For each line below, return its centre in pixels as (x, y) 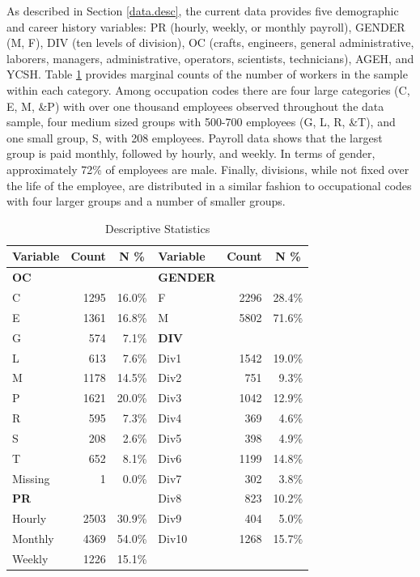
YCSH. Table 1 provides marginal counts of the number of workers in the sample (207, 74)
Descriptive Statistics (157, 228)
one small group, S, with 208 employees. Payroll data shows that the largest (195, 137)
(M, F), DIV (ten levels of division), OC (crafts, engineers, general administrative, (210, 42)
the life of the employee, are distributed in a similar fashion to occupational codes (209, 185)
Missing (31, 478)
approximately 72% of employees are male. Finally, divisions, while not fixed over (208, 169)
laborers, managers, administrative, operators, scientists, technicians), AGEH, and (210, 58)
